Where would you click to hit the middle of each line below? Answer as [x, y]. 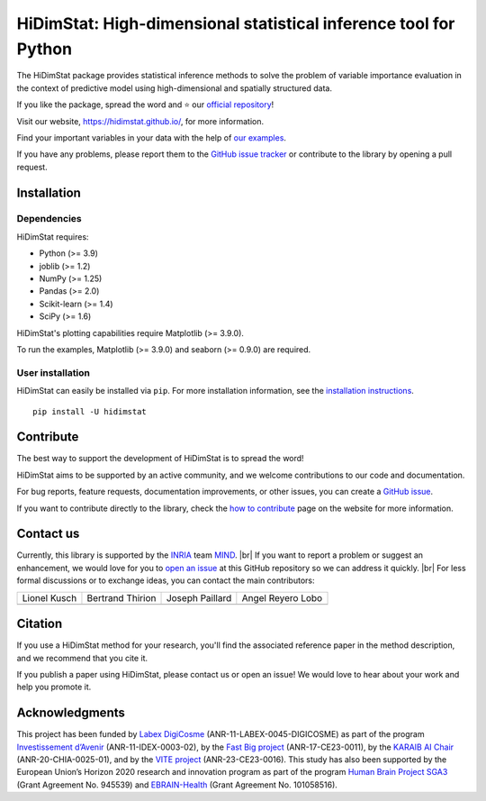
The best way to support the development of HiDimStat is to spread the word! [161, 459]
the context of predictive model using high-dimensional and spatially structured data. [175, 88]
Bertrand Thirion [121, 597]
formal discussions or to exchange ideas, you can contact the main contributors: [166, 580]
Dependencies [49, 219]
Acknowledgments [71, 713]
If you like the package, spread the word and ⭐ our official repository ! [145, 105]
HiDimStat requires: [53, 237]
